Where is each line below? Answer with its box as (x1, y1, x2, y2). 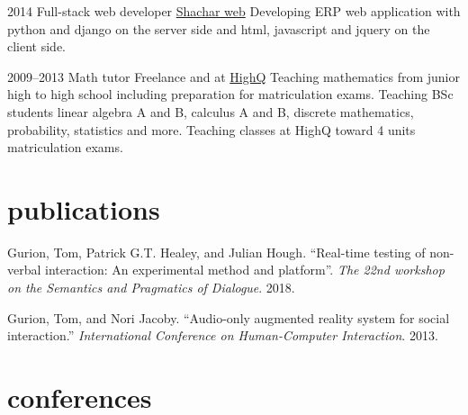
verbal (7, 260, 41, 279)
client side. (7, 37, 67, 56)
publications (7, 190, 160, 227)
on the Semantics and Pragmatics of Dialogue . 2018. (7, 278, 295, 297)
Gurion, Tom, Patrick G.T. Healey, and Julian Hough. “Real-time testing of (7, 242, 426, 261)
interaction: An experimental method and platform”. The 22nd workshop (45, 260, 445, 279)
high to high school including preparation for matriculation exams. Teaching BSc (7, 85, 454, 104)
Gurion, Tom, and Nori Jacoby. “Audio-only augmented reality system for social (7, 308, 450, 327)
